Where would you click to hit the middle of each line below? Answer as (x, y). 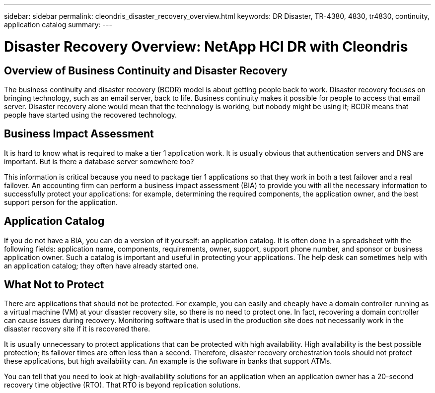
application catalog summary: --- (58, 25)
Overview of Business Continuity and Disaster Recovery (146, 70)
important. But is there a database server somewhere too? (99, 161)
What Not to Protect (54, 285)
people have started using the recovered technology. (91, 115)
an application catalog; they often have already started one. (101, 265)
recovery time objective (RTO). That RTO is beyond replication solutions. (122, 385)
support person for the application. (61, 202)
